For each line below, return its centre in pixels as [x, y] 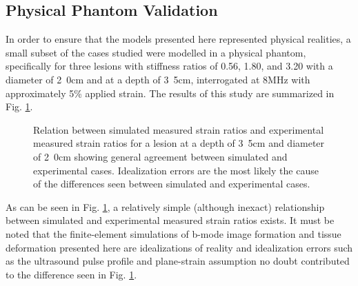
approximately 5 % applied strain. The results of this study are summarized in [170, 93]
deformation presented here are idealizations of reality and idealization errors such [179, 247]
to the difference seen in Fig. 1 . [71, 274]
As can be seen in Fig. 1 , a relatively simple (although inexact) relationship [165, 206]
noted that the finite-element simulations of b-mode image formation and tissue [173, 233]
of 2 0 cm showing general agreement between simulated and [160, 156]
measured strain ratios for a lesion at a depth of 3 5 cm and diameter [179, 143]
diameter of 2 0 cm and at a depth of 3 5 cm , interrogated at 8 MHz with [158, 79]
